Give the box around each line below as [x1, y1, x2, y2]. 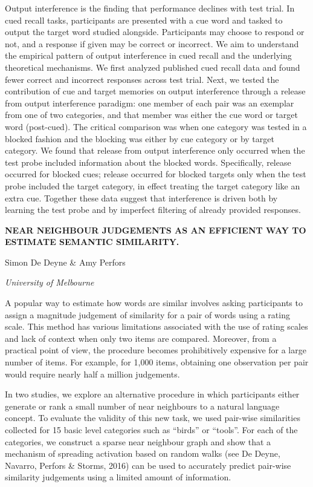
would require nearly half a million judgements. [5, 367, 180, 380]
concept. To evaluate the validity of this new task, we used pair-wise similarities [5, 411, 300, 424]
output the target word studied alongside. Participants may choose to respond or [5, 25, 305, 38]
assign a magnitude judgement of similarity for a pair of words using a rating [5, 308, 290, 321]
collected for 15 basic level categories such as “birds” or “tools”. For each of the [5, 423, 298, 436]
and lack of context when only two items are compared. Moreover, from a [5, 332, 277, 344]
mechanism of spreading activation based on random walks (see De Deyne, [5, 447, 280, 460]
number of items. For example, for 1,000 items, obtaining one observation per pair [5, 356, 309, 368]
